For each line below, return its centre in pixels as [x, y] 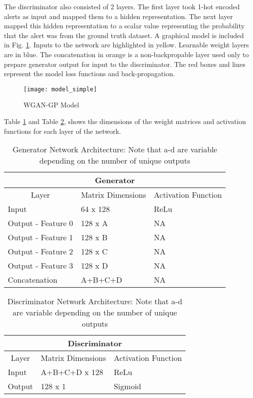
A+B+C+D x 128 [72, 372]
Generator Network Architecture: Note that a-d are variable [115, 149]
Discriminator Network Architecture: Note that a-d [95, 301]
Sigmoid [127, 386]
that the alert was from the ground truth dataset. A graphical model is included [124, 35]
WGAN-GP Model [51, 105]
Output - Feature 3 [41, 266]
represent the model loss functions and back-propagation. [90, 73]
